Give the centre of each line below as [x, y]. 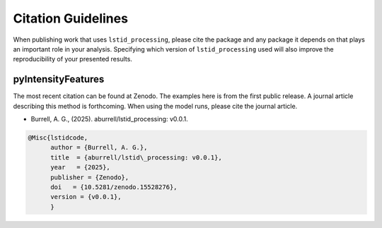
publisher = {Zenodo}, [90, 177]
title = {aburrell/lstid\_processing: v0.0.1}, [136, 157]
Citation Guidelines [71, 18]
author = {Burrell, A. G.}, [99, 148]
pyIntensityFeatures [59, 79]
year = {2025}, [81, 167]
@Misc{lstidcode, [58, 138]
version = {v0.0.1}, [86, 197]
